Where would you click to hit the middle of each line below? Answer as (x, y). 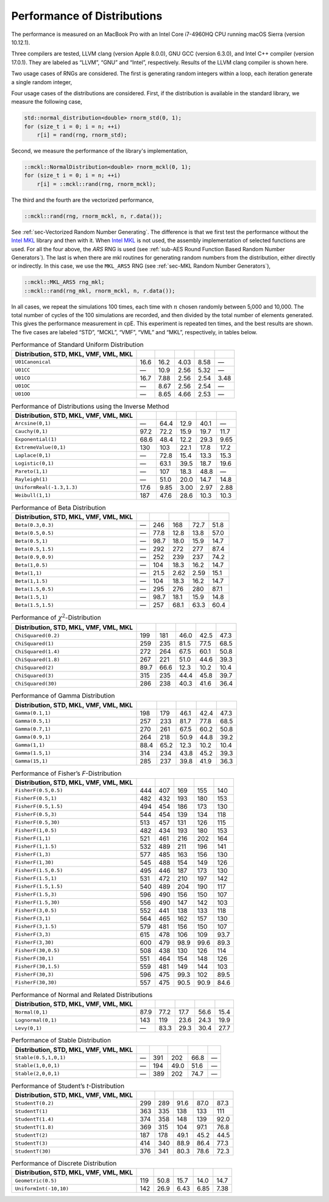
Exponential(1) (36, 439)
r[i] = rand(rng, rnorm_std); (82, 135)
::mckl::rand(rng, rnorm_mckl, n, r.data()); (93, 216)
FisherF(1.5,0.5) (39, 871)
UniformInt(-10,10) (42, 1188)
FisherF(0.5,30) (37, 822)
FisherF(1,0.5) (36, 830)
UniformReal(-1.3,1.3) (47, 488)
